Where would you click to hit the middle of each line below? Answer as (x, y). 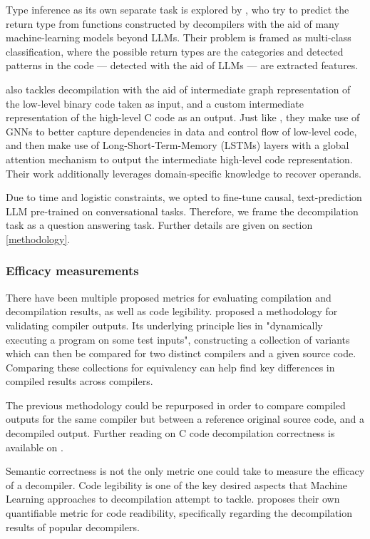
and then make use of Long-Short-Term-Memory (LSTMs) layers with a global (178, 145)
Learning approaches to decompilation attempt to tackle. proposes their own (173, 499)
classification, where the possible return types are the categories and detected (175, 51)
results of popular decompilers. (73, 527)
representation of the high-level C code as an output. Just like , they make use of (183, 117)
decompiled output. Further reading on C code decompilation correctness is (170, 433)
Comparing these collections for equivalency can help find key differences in (170, 367)
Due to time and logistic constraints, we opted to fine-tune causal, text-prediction (184, 197)
